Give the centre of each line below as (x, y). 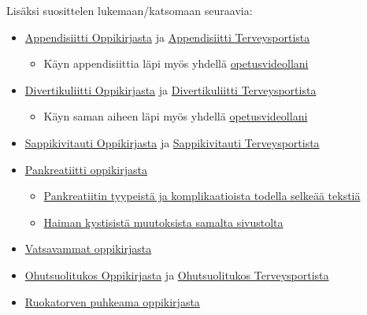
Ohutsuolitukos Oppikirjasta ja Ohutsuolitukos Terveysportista (177, 274)
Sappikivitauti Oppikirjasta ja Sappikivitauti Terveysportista (172, 142)
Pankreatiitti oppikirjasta (86, 169)
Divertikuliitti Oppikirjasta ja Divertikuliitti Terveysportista (171, 89)
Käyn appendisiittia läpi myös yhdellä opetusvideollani (176, 63)
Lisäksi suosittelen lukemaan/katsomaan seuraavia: (130, 10)
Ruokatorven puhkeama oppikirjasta (112, 301)
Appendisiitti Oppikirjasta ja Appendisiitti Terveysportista (167, 37)
